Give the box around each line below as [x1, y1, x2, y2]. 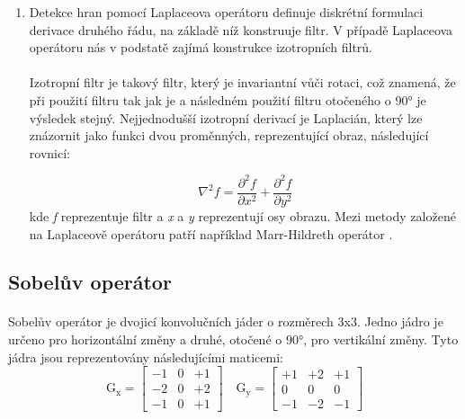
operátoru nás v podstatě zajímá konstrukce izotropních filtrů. [29, 38, 372, 57]
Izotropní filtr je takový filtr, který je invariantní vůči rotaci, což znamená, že [29, 73, 456, 92]
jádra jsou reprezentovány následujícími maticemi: [8, 347, 283, 366]
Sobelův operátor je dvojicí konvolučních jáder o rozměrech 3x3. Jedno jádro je [8, 312, 443, 331]
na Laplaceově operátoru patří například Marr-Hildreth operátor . [29, 224, 393, 243]
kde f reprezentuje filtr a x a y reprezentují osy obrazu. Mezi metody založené [29, 206, 456, 225]
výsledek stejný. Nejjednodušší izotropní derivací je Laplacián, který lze [29, 108, 423, 127]
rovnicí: [29, 143, 70, 162]
